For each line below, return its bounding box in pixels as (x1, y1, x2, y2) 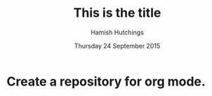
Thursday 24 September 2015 (74, 41, 161, 50)
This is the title (73, 5, 161, 21)
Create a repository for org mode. (6, 74, 206, 89)
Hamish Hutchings (90, 28, 145, 36)
